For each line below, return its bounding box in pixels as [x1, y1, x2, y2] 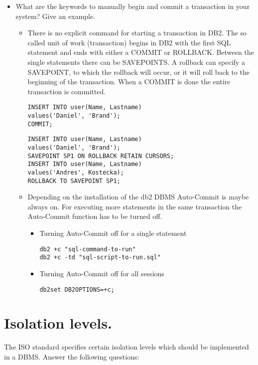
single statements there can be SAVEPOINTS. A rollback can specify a [27, 56, 245, 67]
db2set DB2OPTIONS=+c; [39, 286, 115, 293]
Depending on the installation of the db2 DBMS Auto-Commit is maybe [27, 191, 249, 202]
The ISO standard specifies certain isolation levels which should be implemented [4, 342, 249, 352]
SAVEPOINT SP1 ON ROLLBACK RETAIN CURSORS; [27, 152, 174, 160]
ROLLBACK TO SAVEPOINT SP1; [27, 177, 121, 184]
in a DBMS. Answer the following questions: [4, 351, 139, 362]
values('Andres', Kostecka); [27, 169, 124, 176]
